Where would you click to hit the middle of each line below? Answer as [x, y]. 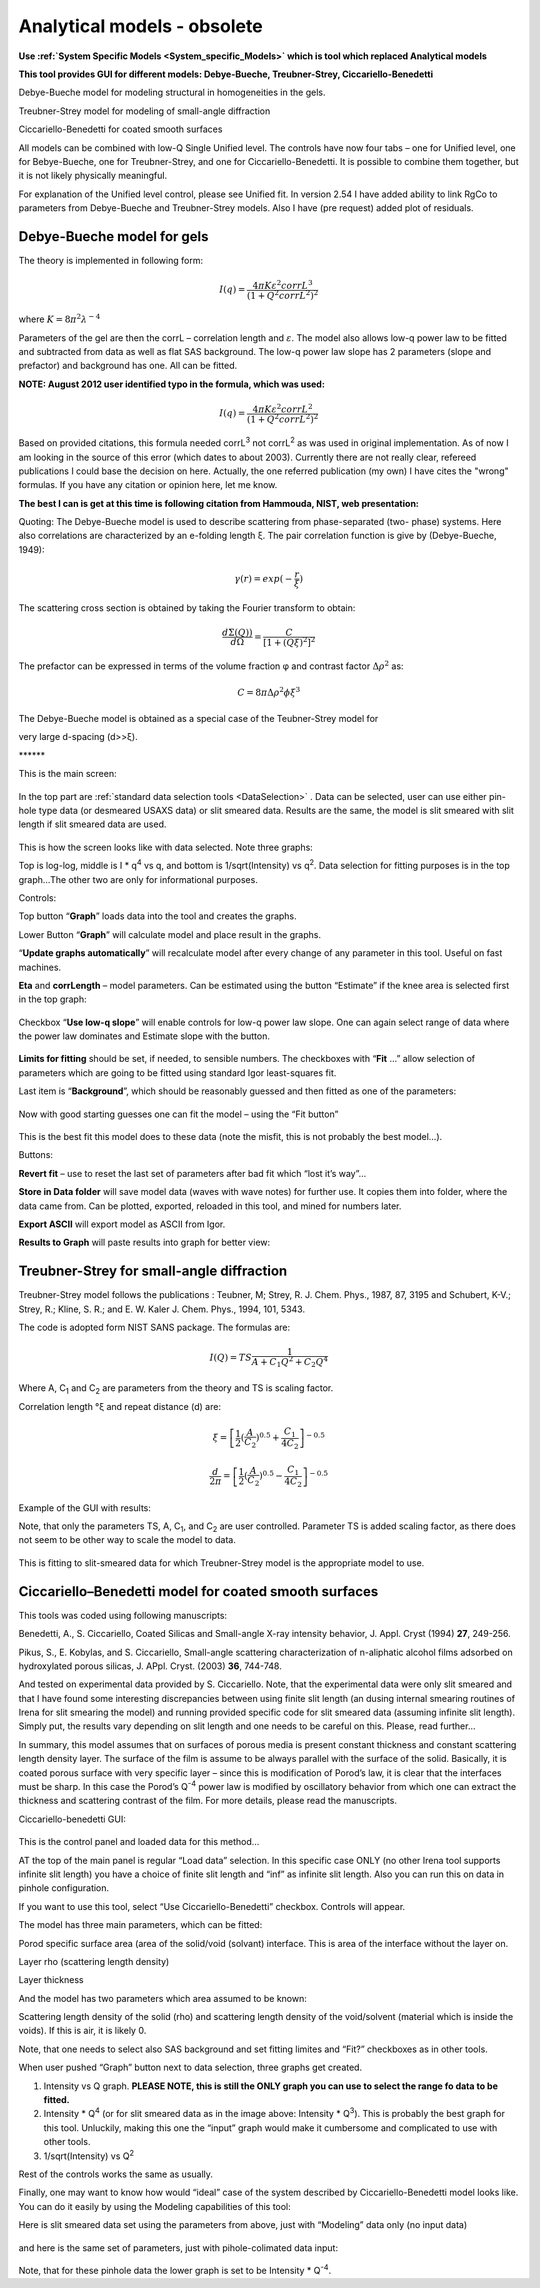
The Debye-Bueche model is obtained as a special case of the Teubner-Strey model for [198, 719]
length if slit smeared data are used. [92, 824]
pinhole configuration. [64, 1888]
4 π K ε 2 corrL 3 [283, 284]
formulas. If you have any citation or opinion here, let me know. [148, 485]
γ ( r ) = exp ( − [263, 578]
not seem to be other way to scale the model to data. [127, 1540]
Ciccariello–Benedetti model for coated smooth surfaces [198, 1591]
